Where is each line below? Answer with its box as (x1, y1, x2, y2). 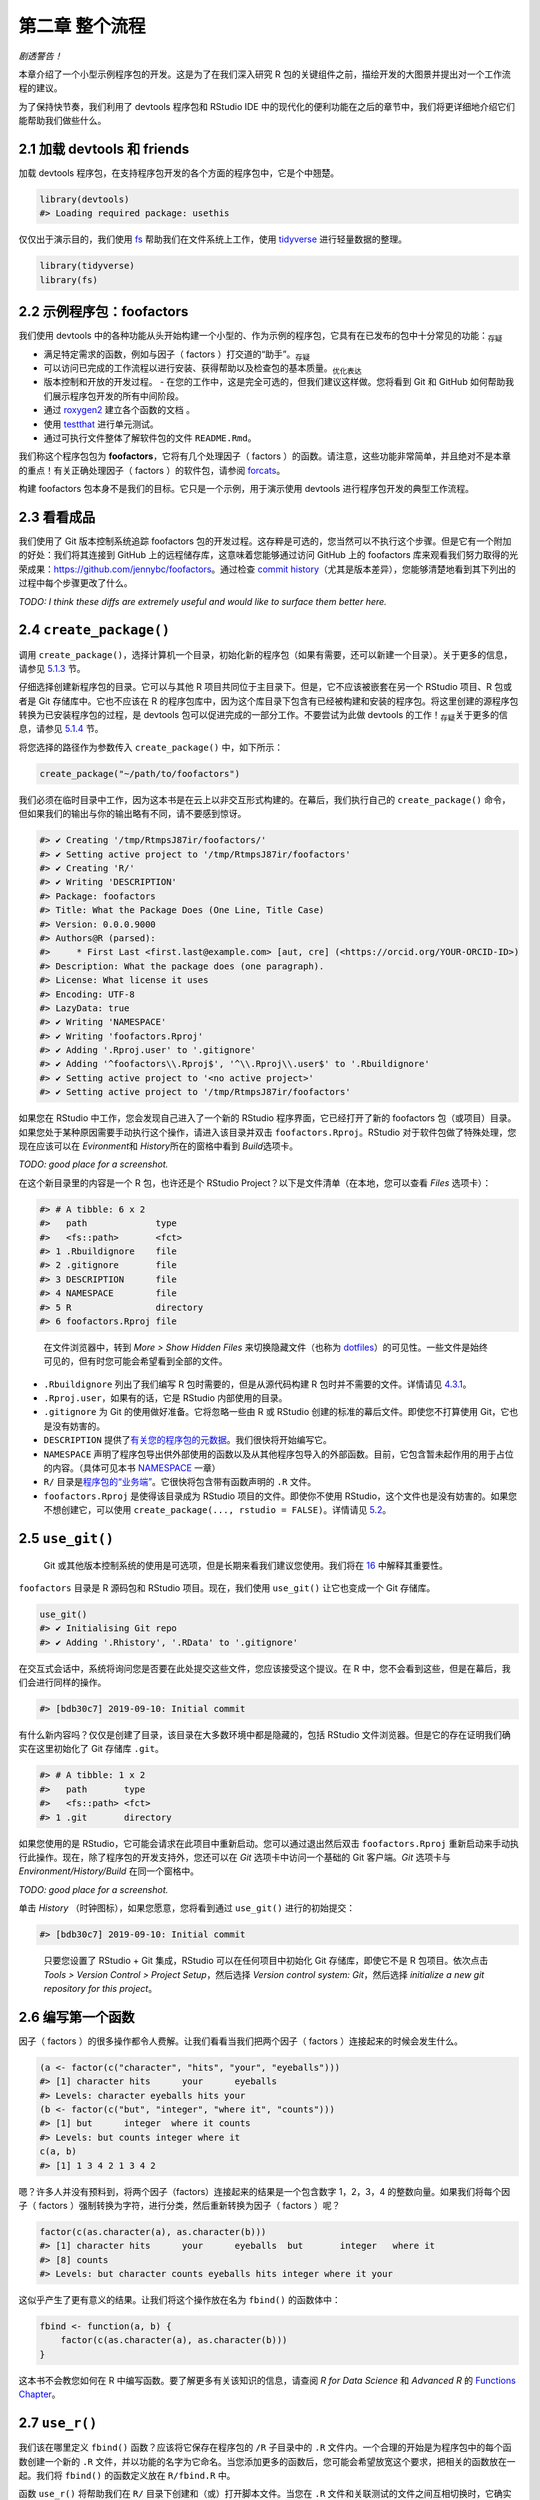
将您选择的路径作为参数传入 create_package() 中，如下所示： (18, 741, 284, 753)
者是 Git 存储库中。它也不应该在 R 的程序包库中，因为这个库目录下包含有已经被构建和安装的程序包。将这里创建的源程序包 (18, 695, 519, 707)
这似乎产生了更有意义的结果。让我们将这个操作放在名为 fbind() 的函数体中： (18, 2294, 341, 2306)
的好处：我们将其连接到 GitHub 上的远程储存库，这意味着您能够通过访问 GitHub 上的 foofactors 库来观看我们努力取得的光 (18, 549, 519, 561)
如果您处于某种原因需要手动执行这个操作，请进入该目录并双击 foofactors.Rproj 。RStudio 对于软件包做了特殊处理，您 (18, 1126, 517, 1138)
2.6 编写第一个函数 (18, 2008, 135, 2025)
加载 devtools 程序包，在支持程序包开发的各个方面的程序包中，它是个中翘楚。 (18, 167, 340, 179)
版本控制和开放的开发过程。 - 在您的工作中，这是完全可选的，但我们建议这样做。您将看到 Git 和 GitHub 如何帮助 (43, 376, 506, 388)
